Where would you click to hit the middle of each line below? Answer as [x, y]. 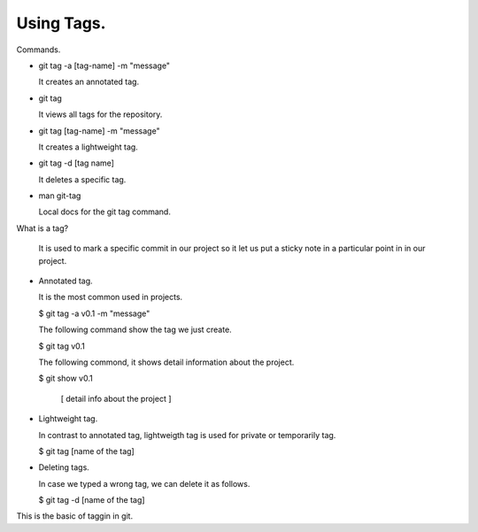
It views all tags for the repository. [100, 114]
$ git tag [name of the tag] [86, 451]
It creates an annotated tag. [89, 82]
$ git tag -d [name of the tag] [92, 500]
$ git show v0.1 [66, 378]
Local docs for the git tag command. [105, 212]
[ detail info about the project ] [116, 398]
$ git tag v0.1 [62, 346]
